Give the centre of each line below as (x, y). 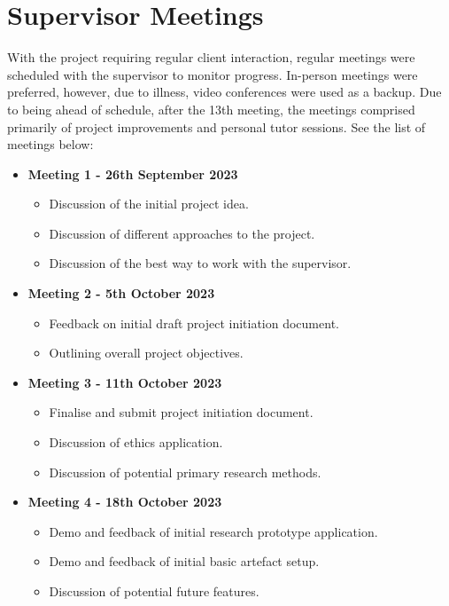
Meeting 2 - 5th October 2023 (121, 293)
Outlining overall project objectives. (146, 353)
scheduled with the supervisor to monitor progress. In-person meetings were (213, 74)
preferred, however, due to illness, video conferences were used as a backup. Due (224, 92)
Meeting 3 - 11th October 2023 (125, 382)
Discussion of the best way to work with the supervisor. (200, 263)
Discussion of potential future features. (154, 591)
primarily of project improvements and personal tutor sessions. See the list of (217, 126)
